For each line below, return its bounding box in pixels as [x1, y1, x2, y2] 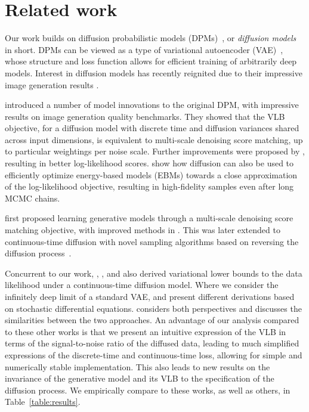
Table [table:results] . [5, 395, 81, 408]
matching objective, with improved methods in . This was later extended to [5, 224, 280, 236]
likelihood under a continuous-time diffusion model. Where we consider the [5, 278, 279, 291]
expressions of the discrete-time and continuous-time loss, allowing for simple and [5, 348, 302, 361]
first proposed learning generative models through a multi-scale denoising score [5, 212, 293, 224]
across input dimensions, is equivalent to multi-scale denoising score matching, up [5, 133, 303, 145]
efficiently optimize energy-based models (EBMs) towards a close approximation [5, 168, 298, 181]
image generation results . [5, 78, 99, 91]
